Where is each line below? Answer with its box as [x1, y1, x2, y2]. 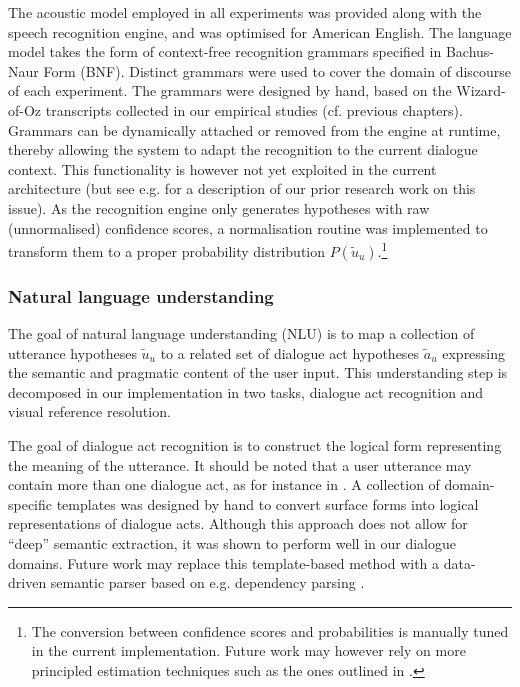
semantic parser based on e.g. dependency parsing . [50, 572, 365, 593]
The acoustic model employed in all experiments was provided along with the [8, 2, 482, 22]
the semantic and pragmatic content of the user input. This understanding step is [8, 362, 508, 383]
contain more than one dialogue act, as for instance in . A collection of [8, 474, 440, 495]
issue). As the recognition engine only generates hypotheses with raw [8, 197, 430, 218]
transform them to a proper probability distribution [8, 240, 326, 261]
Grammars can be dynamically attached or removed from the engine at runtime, [8, 119, 501, 140]
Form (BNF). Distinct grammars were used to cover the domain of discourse [43, 60, 512, 81]
